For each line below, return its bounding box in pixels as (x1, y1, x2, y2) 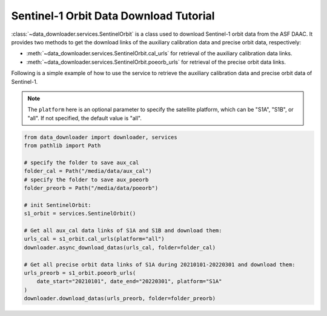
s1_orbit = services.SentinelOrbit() (24, 210, 136, 217)
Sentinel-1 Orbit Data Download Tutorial (11, 9, 215, 22)
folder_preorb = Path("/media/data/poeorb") (24, 185, 159, 191)
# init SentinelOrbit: (24, 201, 91, 209)
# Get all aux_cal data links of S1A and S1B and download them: (24, 227, 222, 234)
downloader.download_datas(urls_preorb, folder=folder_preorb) (24, 295, 216, 302)
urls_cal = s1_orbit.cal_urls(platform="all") (24, 235, 165, 243)
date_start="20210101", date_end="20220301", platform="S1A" (36, 278, 222, 285)
